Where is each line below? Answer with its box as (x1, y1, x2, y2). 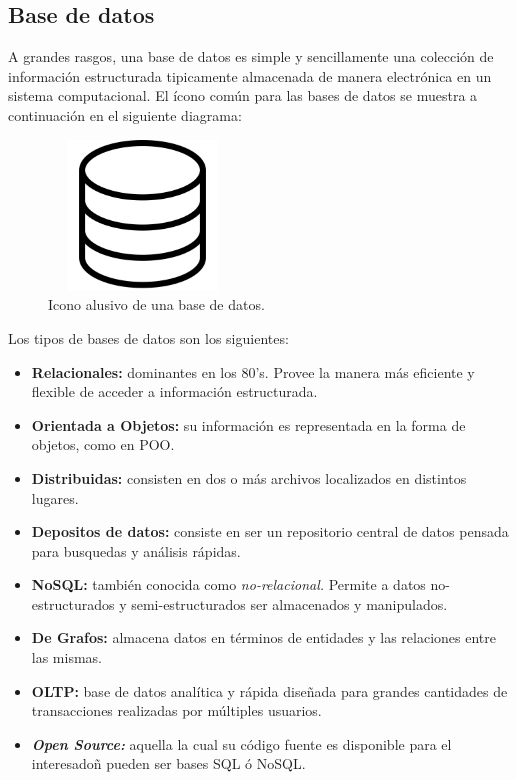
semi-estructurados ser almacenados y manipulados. (131, 593, 448, 614)
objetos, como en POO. (31, 434, 175, 455)
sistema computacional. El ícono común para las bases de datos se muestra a (8, 85, 478, 106)
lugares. (31, 487, 79, 508)
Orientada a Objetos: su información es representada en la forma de (31, 414, 466, 435)
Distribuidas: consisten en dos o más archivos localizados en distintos (31, 467, 467, 488)
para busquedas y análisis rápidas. (31, 540, 241, 561)
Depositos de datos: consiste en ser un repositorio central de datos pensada (31, 521, 509, 542)
